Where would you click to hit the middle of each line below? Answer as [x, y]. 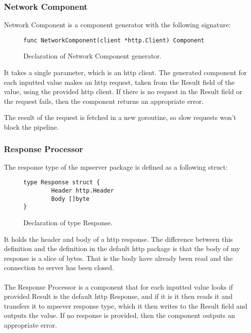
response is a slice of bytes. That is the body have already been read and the [118, 258]
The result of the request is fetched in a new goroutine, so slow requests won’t [120, 117]
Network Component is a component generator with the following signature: [117, 25]
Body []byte [71, 199]
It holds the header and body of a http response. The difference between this [118, 239]
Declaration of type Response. [68, 223]
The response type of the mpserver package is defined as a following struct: [116, 166]
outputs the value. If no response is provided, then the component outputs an [119, 315]
